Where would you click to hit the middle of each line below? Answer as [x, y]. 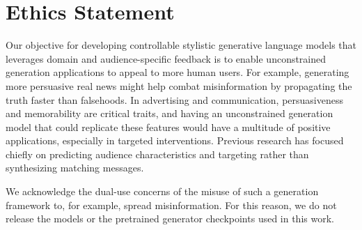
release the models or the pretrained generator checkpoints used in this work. [170, 219]
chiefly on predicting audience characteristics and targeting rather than [157, 154]
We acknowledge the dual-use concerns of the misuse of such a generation [162, 191]
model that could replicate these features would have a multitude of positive [168, 127]
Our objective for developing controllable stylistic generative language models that [181, 45]
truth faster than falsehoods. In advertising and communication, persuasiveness [174, 99]
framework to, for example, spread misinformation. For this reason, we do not [171, 205]
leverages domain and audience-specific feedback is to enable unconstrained [166, 58]
